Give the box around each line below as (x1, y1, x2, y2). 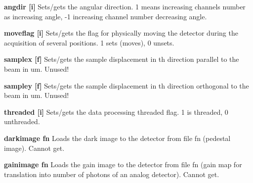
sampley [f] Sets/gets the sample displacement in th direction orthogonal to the (4, 80, 249, 91)
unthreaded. (4, 116, 40, 127)
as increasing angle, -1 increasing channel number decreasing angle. (4, 11, 207, 21)
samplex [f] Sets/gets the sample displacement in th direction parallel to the (4, 54, 239, 64)
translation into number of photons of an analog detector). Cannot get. (4, 169, 219, 179)
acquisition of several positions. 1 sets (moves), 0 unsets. (4, 37, 174, 47)
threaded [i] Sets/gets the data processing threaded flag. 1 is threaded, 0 (4, 106, 228, 117)
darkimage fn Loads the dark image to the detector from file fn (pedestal (4, 133, 231, 143)
